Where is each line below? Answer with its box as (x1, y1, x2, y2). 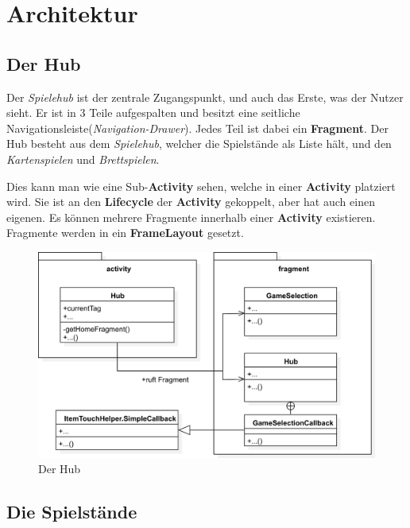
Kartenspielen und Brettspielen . (6, 150, 160, 167)
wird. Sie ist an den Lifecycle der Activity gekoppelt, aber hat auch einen (6, 193, 375, 210)
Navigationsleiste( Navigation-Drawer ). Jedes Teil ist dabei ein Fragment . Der (6, 119, 389, 136)
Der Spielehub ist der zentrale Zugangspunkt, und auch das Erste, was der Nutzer (6, 88, 404, 105)
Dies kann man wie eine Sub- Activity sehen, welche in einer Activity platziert (6, 177, 396, 194)
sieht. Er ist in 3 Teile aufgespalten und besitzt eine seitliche (6, 104, 300, 121)
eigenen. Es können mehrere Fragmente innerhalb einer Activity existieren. (6, 208, 376, 225)
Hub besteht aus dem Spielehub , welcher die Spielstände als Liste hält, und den (6, 135, 392, 152)
